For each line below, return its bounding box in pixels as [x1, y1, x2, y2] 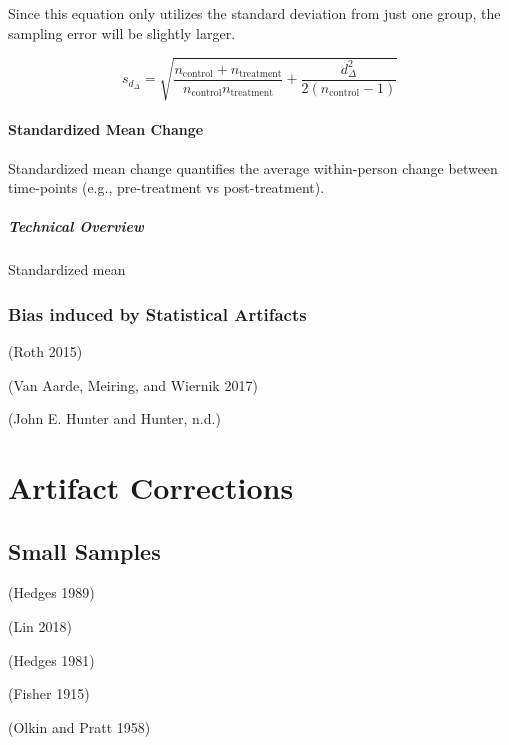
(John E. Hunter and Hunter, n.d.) [8, 408, 221, 429]
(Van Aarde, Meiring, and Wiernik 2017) [8, 374, 258, 395]
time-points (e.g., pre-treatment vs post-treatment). [8, 177, 325, 198]
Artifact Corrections [8, 467, 294, 508]
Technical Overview [8, 216, 144, 237]
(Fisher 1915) [8, 683, 90, 704]
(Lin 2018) [8, 616, 72, 637]
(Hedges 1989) [8, 582, 95, 603]
